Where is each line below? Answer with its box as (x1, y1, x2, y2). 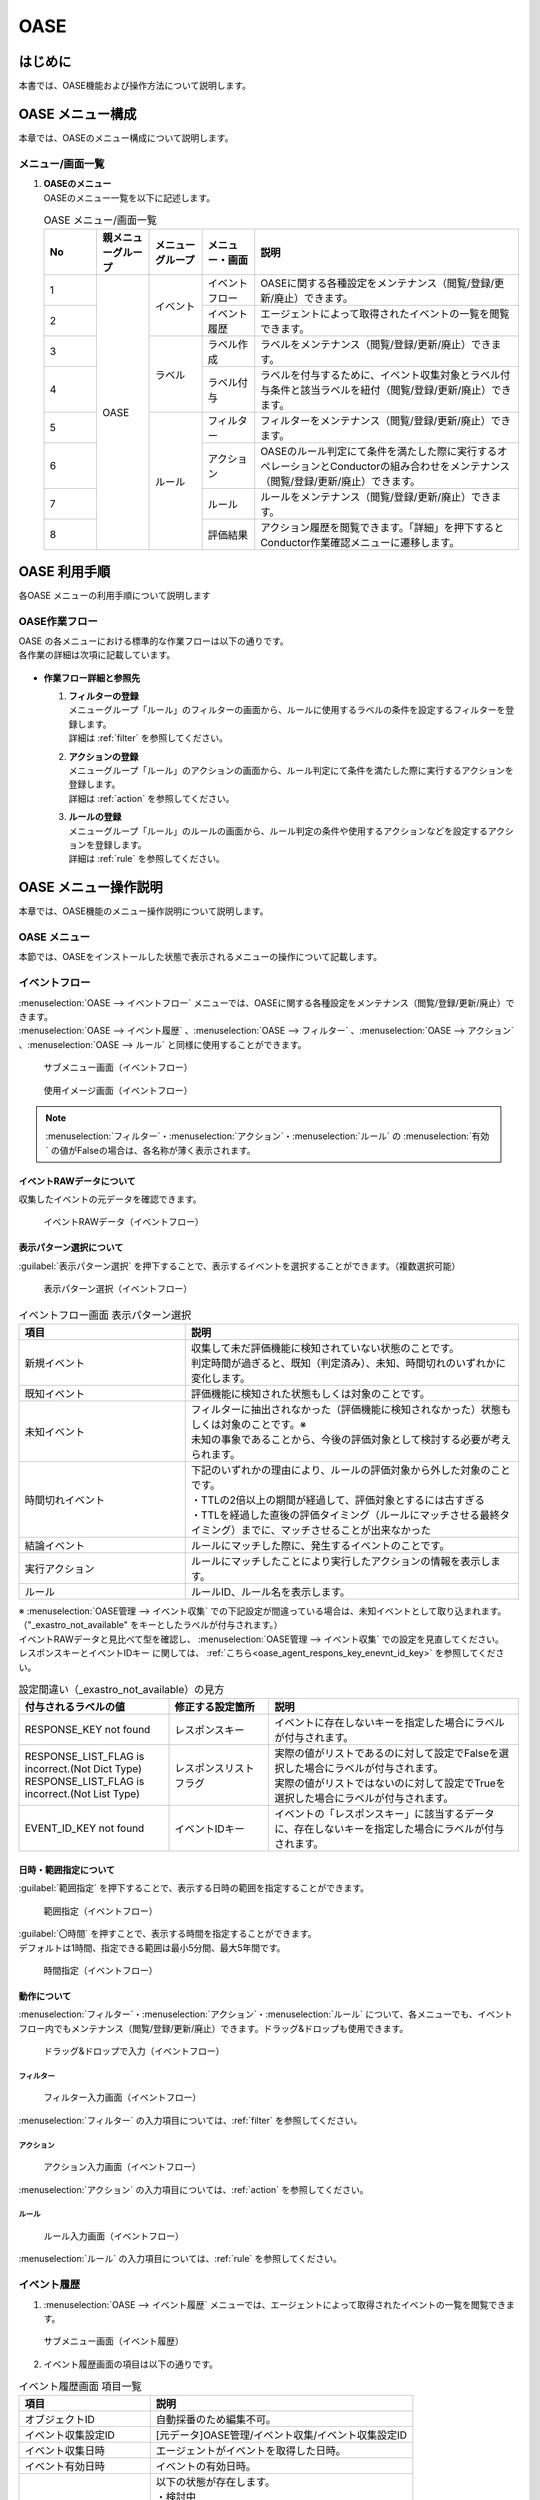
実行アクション (24, 1562, 95, 1576)
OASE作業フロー (18, 614, 99, 628)
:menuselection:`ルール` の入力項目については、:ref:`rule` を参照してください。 (18, 2253, 342, 2265)
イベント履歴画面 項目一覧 (18, 2380, 142, 2394)
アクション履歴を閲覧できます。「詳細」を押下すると (260, 521, 505, 535)
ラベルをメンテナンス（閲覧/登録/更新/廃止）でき (260, 338, 492, 352)
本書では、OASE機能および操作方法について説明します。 (18, 80, 252, 92)
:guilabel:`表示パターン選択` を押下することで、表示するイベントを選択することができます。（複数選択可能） (18, 1260, 461, 1272)
